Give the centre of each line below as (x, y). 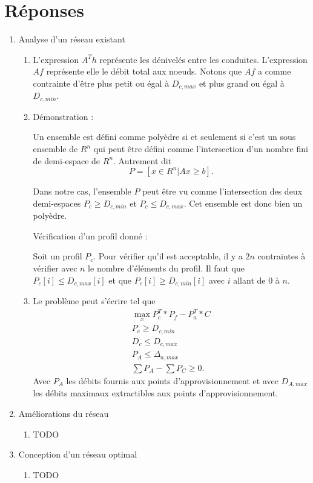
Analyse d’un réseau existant (72, 39)
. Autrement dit (143, 160)
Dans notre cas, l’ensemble (82, 191)
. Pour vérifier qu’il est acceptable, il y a (168, 256)
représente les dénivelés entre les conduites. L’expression (203, 59)
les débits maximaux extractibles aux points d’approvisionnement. (156, 393)
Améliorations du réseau (64, 413)
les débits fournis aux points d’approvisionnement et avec (172, 380)
